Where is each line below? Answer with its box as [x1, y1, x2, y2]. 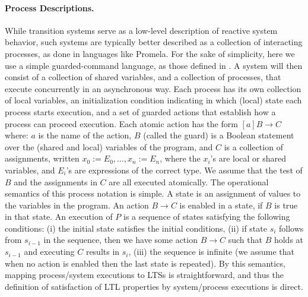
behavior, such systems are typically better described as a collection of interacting [5, 36, 303, 48]
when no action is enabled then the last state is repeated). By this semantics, [5, 257, 285, 269]
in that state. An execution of [5, 210, 113, 223]
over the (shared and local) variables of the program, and [5, 140, 213, 153]
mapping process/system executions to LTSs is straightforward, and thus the [5, 268, 284, 281]
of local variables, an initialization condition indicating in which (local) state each [5, 94, 302, 106]
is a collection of [224, 140, 283, 153]
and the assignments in [14, 175, 97, 188]
